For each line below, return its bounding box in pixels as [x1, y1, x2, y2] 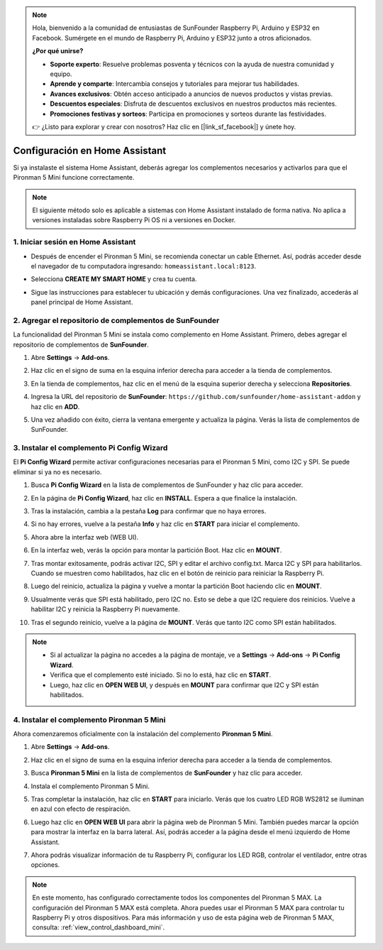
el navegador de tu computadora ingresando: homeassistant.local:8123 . [30, 261, 257, 270]
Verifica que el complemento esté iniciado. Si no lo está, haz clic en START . [50, 671, 272, 679]
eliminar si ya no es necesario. [13, 467, 102, 476]
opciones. [30, 861, 60, 869]
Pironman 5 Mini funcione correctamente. [13, 173, 135, 182]
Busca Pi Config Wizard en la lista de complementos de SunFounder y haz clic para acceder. [30, 481, 304, 489]
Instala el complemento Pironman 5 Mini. [30, 782, 150, 790]
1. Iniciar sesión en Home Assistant [13, 237, 136, 247]
